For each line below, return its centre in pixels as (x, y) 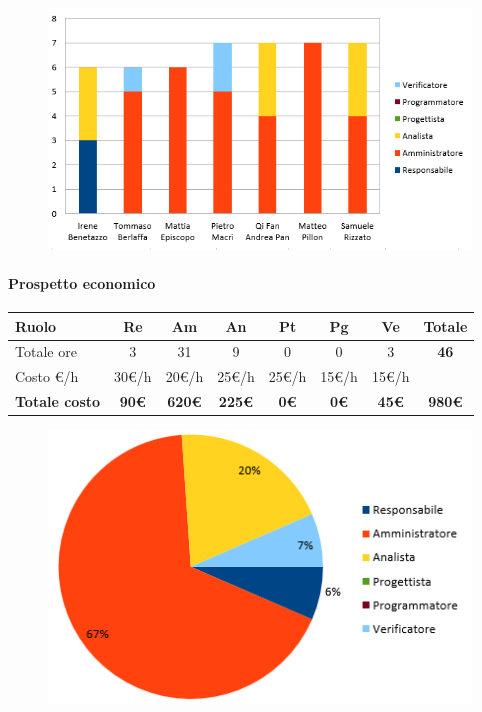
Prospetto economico (82, 282)
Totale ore (46, 351)
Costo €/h (47, 376)
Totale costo (58, 401)
